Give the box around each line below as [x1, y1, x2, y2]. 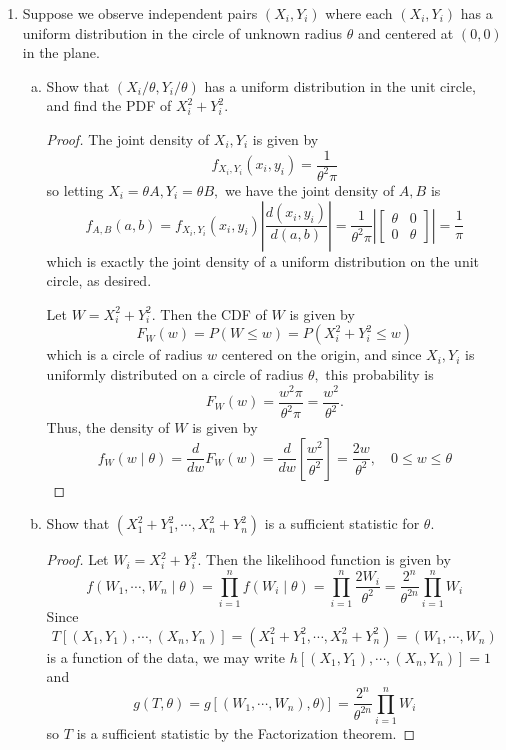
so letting [46, 179, 104, 200]
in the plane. [22, 42, 100, 63]
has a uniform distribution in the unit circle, [204, 75, 476, 96]
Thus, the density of [46, 417, 170, 438]
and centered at [357, 22, 454, 43]
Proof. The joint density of [46, 128, 210, 149]
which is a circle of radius [46, 344, 203, 365]
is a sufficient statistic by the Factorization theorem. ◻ [76, 723, 416, 744]
